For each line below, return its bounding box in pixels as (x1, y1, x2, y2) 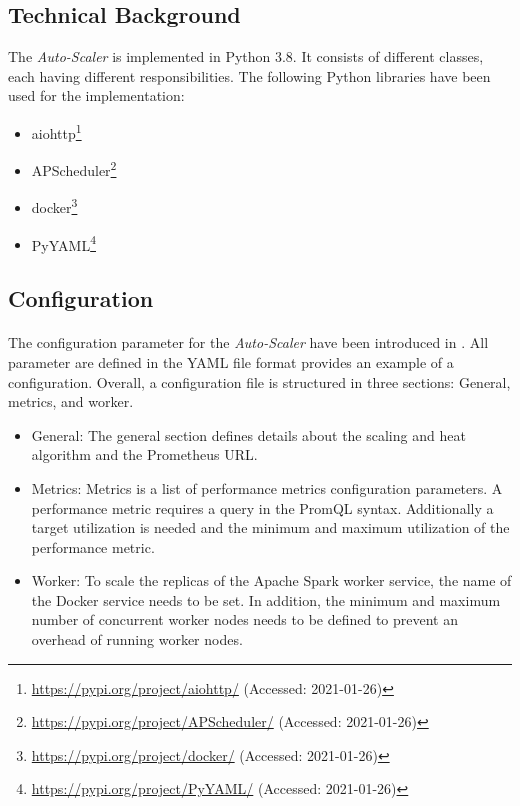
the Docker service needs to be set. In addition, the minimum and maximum (31, 589, 501, 610)
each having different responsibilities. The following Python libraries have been (8, 65, 491, 86)
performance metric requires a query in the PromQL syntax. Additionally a (31, 497, 494, 518)
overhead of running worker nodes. (31, 629, 243, 650)
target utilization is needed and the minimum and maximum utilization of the (31, 517, 510, 538)
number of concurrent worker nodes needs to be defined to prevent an (31, 609, 459, 630)
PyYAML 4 (31, 231, 96, 255)
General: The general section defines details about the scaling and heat (31, 424, 466, 445)
